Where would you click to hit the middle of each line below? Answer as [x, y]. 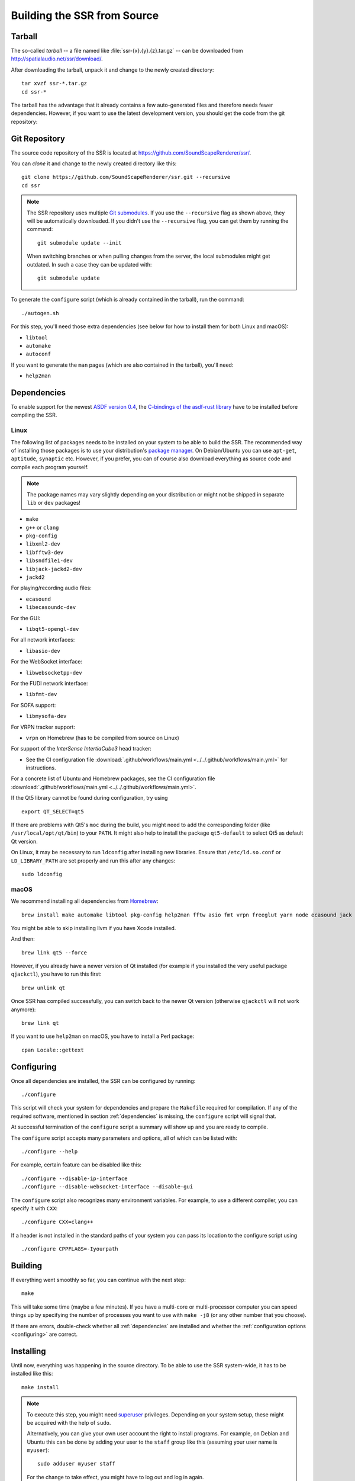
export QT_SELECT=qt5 [53, 811]
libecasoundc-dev [51, 608]
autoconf [38, 354]
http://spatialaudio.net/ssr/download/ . [57, 59]
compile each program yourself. [50, 467]
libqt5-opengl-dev [52, 629]
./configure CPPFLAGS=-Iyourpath [70, 1249]
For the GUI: [26, 618]
